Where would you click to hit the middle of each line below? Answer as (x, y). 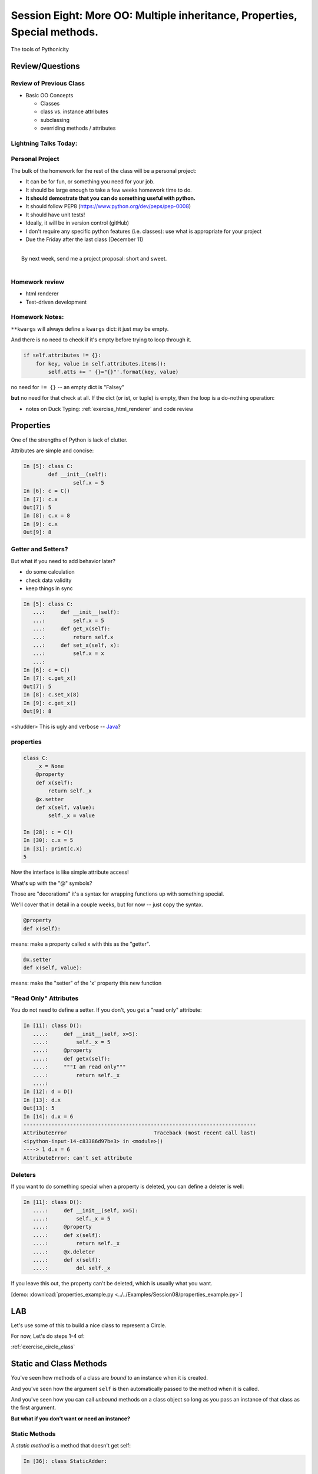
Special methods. (55, 32)
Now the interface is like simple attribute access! (70, 872)
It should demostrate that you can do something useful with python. (111, 198)
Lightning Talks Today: (44, 143)
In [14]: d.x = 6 (48, 1116)
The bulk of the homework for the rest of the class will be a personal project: (104, 170)
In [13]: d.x (42, 1100)
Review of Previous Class (48, 84)
